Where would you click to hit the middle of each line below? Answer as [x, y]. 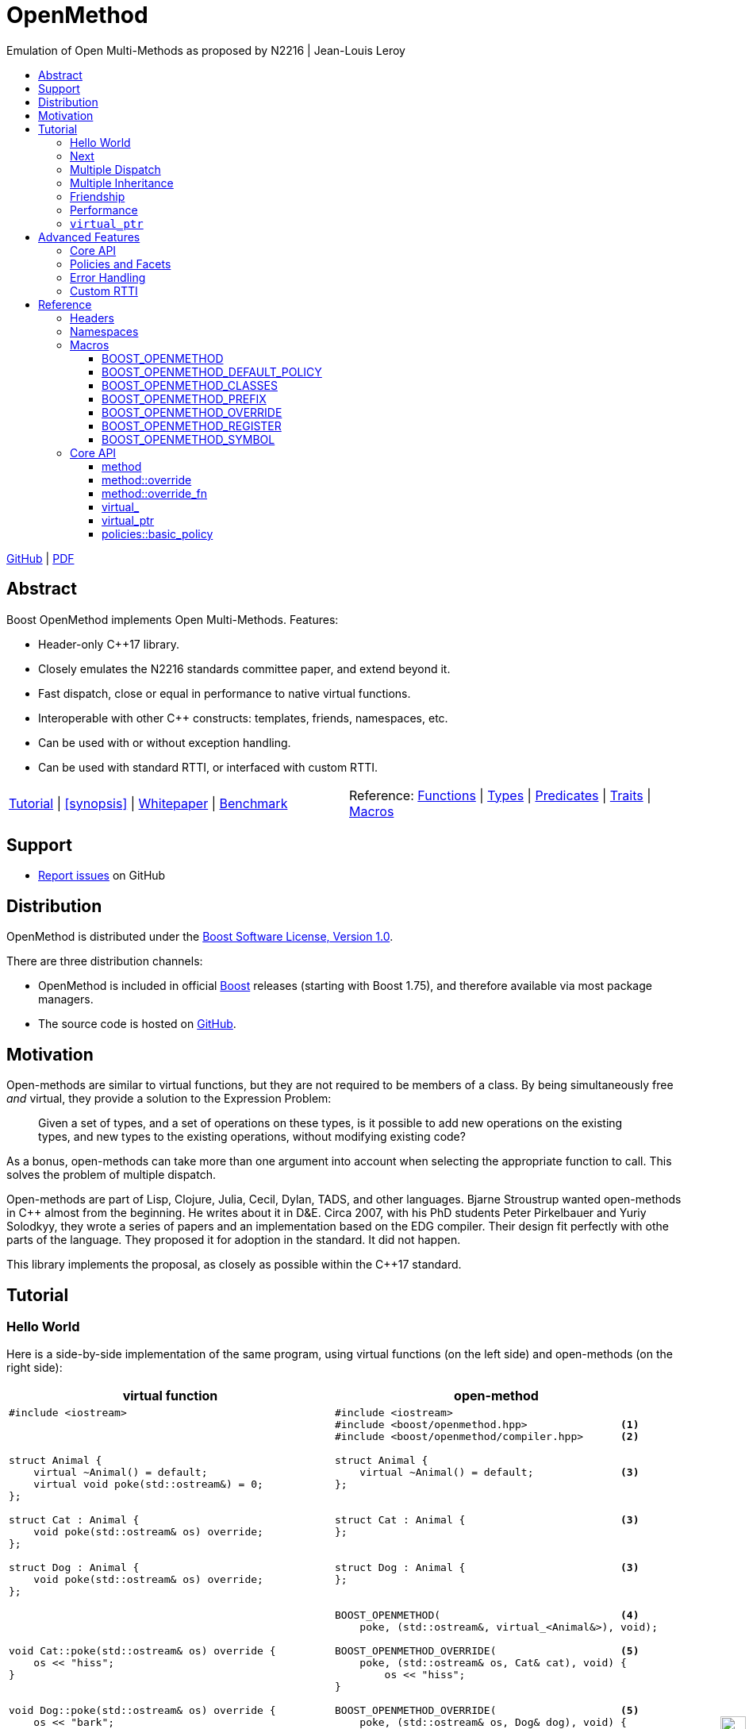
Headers [92, 318]
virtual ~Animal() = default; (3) [499, 1473]
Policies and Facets [121, 264]
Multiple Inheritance [122, 183]
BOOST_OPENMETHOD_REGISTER [192, 426]
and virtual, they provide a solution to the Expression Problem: [169, 1099]
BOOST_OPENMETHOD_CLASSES [190, 385]
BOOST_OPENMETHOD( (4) [487, 1615]
